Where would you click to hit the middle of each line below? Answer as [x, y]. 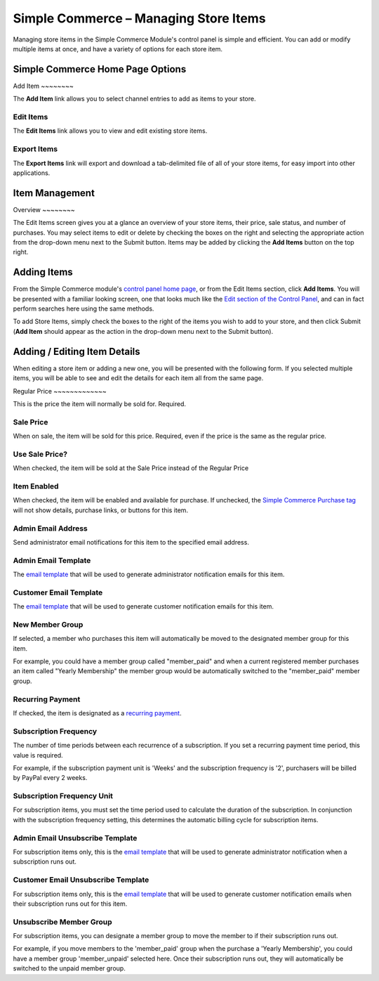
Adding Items [43, 272]
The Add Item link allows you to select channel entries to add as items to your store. [134, 99]
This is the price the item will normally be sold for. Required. [99, 403]
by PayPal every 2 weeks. [50, 778]
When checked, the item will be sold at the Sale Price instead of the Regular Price [131, 468]
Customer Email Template [58, 592]
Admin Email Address [50, 528]
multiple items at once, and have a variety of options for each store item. [118, 48]
